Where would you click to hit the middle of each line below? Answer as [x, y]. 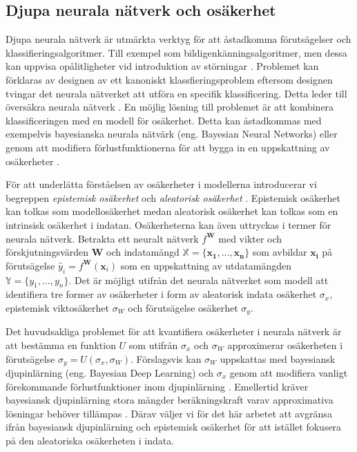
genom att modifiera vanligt [289, 372]
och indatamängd [143, 252]
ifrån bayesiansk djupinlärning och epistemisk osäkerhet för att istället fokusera [174, 427]
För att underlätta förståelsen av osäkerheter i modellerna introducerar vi [161, 184]
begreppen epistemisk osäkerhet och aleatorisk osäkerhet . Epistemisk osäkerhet [173, 197]
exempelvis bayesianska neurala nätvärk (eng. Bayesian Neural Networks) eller [172, 134]
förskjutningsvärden [47, 252]
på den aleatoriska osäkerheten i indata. [90, 440]
